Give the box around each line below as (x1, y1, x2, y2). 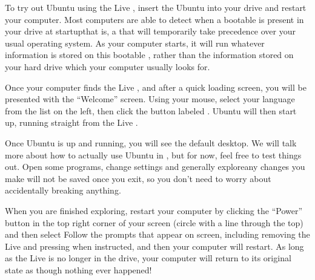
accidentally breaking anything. (5, 184, 121, 197)
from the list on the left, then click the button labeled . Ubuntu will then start (5, 104, 297, 117)
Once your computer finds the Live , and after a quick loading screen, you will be (5, 80, 307, 93)
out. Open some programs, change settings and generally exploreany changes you (5, 160, 305, 173)
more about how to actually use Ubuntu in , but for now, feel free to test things (5, 148, 302, 161)
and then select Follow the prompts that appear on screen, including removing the (5, 228, 310, 241)
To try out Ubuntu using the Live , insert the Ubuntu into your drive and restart (5, 1, 307, 13)
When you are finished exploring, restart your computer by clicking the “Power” (5, 204, 303, 217)
